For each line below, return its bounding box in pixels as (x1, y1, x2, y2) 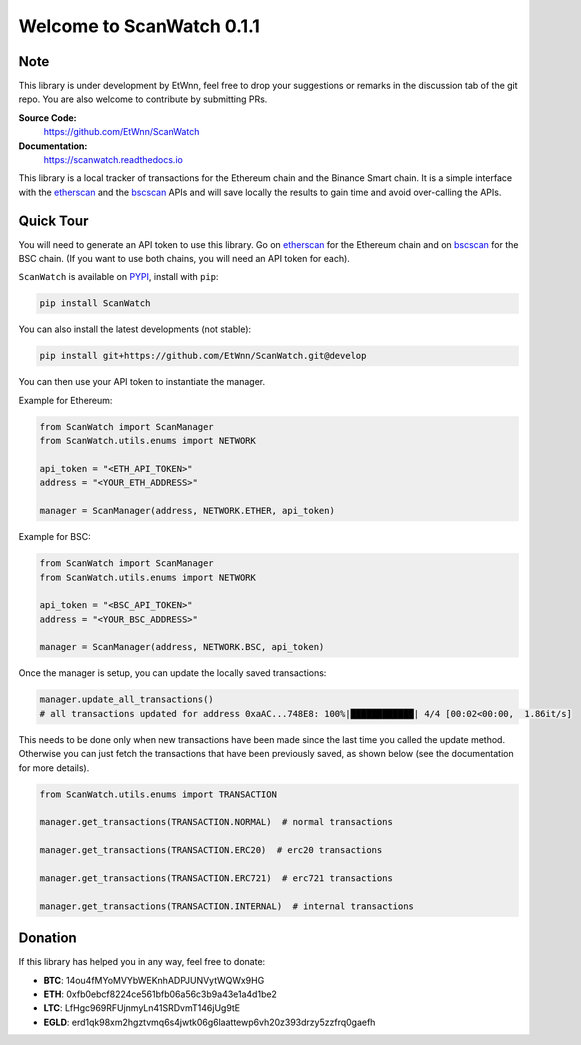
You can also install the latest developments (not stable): (18, 323, 252, 335)
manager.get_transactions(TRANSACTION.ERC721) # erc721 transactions (39, 872, 394, 884)
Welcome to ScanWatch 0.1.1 (18, 15, 260, 37)
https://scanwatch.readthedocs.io (43, 154, 184, 166)
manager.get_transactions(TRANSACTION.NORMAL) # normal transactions (39, 816, 394, 828)
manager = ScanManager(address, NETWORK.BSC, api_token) (39, 641, 325, 653)
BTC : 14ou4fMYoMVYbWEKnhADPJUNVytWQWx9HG (43, 974, 265, 986)
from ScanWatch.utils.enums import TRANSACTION (39, 788, 277, 800)
